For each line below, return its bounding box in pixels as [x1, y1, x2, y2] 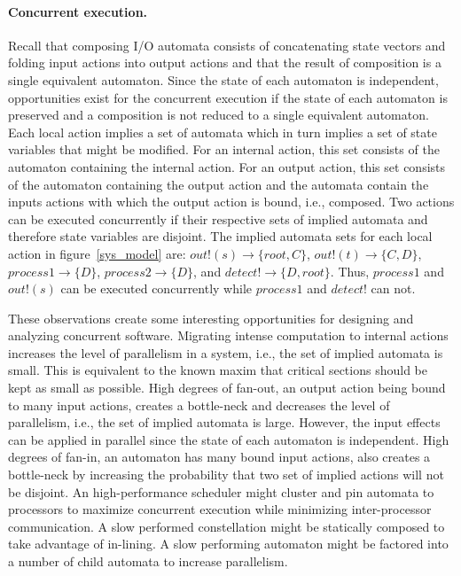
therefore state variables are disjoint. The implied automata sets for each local [8, 227, 433, 245]
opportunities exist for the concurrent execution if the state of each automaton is [8, 88, 448, 106]
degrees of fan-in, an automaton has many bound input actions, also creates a [8, 448, 431, 466]
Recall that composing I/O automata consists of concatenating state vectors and [8, 35, 446, 54]
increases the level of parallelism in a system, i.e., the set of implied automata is [8, 343, 443, 362]
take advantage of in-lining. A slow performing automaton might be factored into [8, 534, 449, 553]
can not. [371, 279, 416, 298]
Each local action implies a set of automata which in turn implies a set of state [8, 122, 437, 141]
